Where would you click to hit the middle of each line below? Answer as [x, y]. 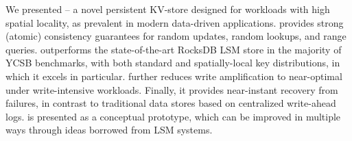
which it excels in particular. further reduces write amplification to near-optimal [174, 76]
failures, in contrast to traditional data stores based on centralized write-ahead [171, 103]
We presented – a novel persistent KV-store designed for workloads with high [168, 9]
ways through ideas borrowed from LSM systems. [109, 130]
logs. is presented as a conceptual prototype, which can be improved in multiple [173, 116]
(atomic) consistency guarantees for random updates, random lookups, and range [176, 36]
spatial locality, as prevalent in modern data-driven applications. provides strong [175, 22]
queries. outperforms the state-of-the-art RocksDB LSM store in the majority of [174, 49]
